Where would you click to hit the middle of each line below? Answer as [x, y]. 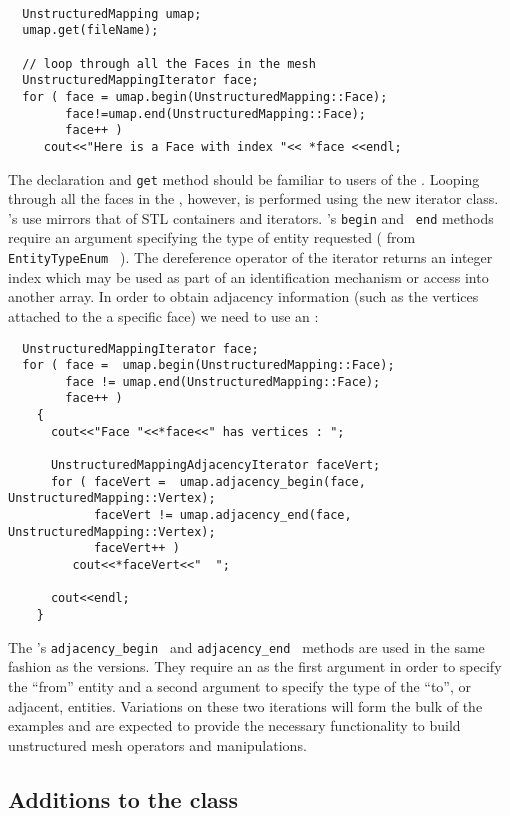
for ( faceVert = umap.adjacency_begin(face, [208, 481]
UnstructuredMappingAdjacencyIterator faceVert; [215, 465]
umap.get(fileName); [90, 30]
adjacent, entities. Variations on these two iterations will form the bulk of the [245, 705]
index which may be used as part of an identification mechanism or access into [248, 276]
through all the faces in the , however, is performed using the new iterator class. [253, 198]
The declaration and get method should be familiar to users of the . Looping [244, 178]
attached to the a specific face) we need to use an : [163, 315]
